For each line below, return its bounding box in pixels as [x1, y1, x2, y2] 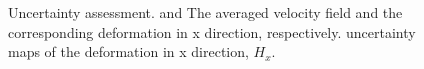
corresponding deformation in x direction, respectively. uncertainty [8, 21, 416, 42]
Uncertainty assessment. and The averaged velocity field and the [8, 2, 403, 22]
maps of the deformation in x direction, [8, 41, 249, 62]
